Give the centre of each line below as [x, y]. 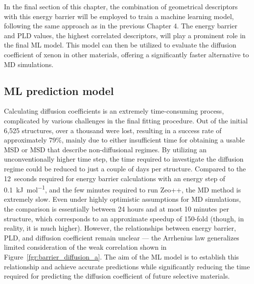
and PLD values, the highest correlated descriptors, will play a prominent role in [125, 35]
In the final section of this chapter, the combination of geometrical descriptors [121, 6]
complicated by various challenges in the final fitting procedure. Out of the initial [126, 120]
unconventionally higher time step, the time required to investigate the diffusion [124, 159]
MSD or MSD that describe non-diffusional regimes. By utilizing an [105, 149]
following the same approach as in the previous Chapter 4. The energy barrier [121, 26]
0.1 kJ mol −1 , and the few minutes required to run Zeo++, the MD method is [123, 189]
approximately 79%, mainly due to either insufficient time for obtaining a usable [124, 140]
